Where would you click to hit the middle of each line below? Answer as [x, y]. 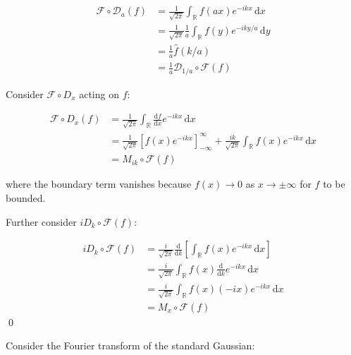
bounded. [26, 198]
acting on [99, 94]
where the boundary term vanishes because [99, 184]
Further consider [41, 221]
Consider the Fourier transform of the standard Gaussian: [130, 345]
